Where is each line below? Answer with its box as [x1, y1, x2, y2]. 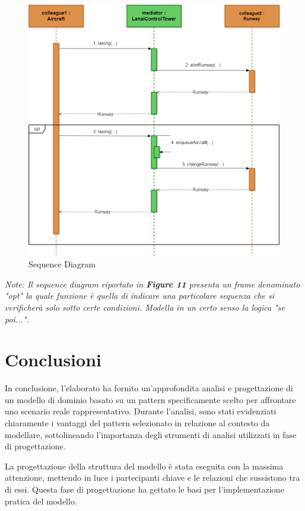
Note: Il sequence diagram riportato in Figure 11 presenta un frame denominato [5, 277, 300, 290]
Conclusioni [5, 347, 101, 372]
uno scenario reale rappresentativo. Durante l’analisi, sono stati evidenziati [5, 405, 277, 417]
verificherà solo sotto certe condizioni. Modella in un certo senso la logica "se [5, 301, 285, 313]
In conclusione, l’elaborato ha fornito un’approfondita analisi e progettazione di [5, 382, 293, 394]
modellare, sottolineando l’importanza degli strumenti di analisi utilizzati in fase [5, 428, 297, 440]
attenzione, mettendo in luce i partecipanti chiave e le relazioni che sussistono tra [5, 471, 300, 484]
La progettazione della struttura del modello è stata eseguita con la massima [5, 459, 284, 472]
